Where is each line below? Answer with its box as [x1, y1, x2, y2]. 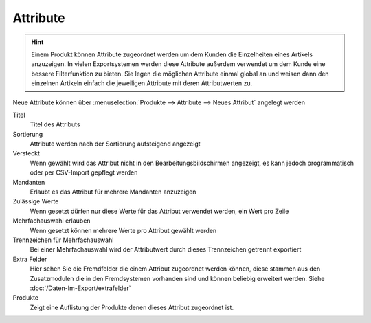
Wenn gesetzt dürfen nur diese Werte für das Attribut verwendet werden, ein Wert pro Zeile [30, 207, 289, 215]
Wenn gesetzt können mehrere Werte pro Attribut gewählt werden [30, 226, 217, 234]
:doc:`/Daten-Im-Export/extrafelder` [30, 284, 131, 292]
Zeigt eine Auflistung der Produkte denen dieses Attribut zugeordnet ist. [30, 303, 234, 311]
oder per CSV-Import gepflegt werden [30, 168, 138, 177]
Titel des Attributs [30, 120, 80, 129]
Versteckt [12, 149, 41, 157]
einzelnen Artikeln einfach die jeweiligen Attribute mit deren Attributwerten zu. [31, 79, 253, 87]
